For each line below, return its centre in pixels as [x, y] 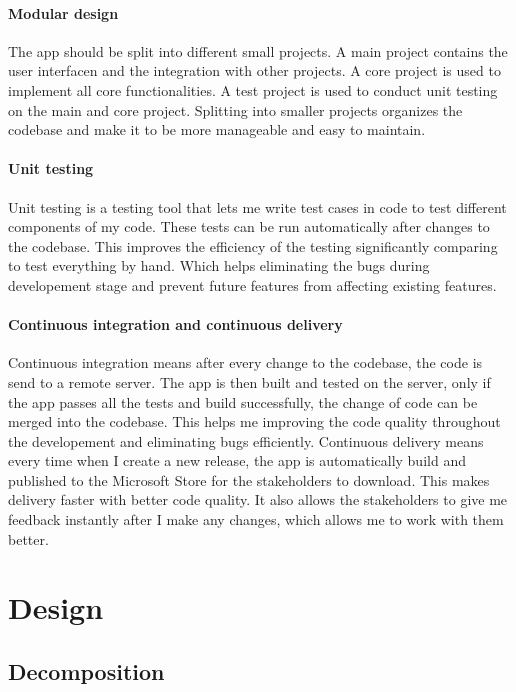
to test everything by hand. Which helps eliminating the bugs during [219, 265]
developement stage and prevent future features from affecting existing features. [252, 284]
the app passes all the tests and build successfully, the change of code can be [243, 401]
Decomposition [86, 671]
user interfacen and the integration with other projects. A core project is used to [254, 70]
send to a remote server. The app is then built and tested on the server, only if [249, 381]
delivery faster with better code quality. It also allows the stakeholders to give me [258, 499]
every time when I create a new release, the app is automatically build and [237, 460]
